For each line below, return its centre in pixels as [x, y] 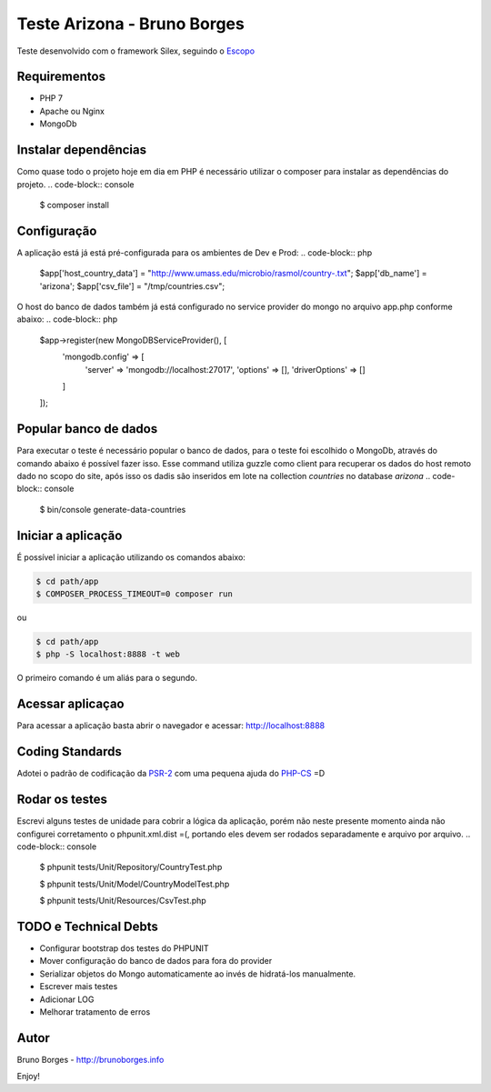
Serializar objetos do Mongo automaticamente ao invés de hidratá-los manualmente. [198, 974]
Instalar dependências [82, 150]
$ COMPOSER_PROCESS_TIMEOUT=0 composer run [135, 594]
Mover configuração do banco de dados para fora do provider [156, 961]
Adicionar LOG [67, 999]
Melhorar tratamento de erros [95, 1012]
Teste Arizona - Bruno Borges [130, 24]
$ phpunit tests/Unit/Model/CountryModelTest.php [135, 884]
